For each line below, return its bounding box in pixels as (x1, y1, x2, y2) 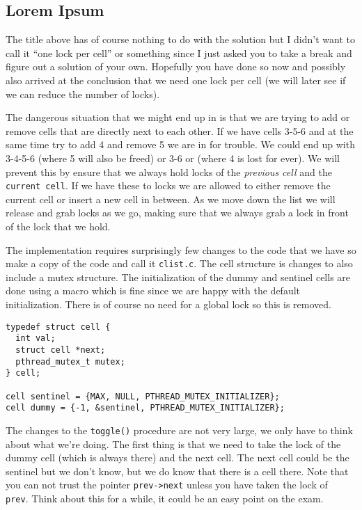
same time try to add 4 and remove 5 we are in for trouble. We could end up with (6, 137, 355, 152)
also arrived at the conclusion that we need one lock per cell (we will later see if (6, 72, 346, 87)
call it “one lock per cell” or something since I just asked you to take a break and (6, 45, 352, 60)
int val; (15, 333, 56, 344)
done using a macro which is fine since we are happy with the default (6, 283, 301, 298)
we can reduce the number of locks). (6, 86, 160, 101)
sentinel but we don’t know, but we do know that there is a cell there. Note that (6, 463, 349, 478)
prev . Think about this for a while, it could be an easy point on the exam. (6, 491, 324, 505)
